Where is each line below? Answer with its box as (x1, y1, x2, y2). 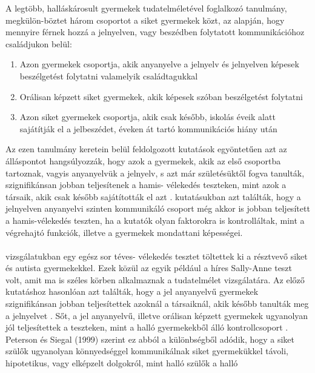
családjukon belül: (5, 37, 72, 50)
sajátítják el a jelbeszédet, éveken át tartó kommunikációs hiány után (19, 122, 277, 135)
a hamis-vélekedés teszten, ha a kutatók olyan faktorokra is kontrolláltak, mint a (5, 213, 305, 226)
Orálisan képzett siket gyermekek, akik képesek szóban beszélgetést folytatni (19, 90, 303, 102)
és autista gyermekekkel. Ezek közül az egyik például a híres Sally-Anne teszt (5, 261, 293, 274)
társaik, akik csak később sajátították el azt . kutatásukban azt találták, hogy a (5, 190, 301, 203)
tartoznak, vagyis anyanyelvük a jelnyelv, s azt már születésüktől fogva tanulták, (5, 166, 305, 179)
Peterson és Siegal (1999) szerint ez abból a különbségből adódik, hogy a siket (5, 332, 295, 345)
